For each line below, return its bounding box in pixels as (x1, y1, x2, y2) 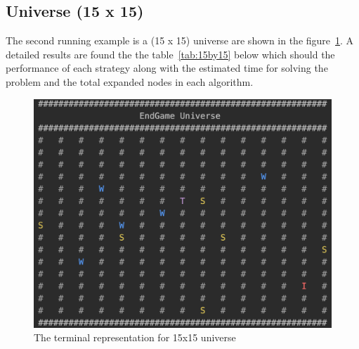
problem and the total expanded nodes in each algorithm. (6, 74, 254, 89)
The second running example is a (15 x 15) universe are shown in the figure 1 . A (6, 33, 354, 48)
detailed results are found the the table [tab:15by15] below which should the (6, 46, 335, 61)
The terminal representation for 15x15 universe (34, 330, 236, 345)
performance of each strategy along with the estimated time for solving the (6, 61, 328, 75)
